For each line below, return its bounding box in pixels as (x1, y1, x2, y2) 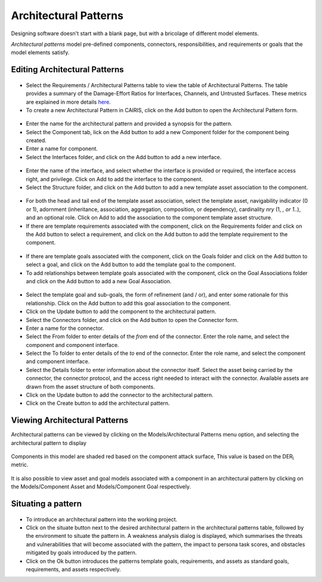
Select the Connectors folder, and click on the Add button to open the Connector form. (26, 316, 239, 323)
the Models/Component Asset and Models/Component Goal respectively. (11, 483, 191, 490)
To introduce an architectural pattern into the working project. (26, 516, 178, 523)
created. (26, 137, 47, 144)
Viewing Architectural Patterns (11, 415, 129, 426)
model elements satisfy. (11, 49, 70, 56)
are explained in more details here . (26, 98, 112, 106)
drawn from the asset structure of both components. (26, 383, 155, 390)
